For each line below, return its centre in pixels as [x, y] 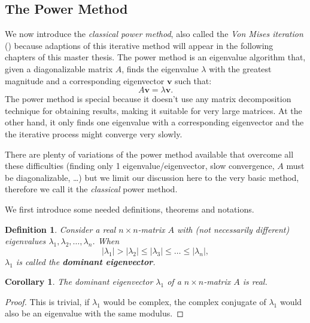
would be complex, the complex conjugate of [185, 301]
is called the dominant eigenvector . [86, 261]
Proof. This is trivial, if [47, 301]
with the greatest [240, 68]
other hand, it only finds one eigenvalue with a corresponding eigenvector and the [154, 122]
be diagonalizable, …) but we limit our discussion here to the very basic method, [152, 177]
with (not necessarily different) [233, 229]
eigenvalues [25, 241]
